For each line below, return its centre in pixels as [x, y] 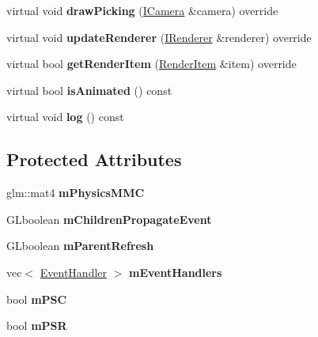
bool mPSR [37, 326]
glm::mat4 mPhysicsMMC [76, 193]
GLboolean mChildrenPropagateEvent [109, 219]
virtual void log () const [65, 117]
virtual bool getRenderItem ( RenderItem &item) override [151, 64]
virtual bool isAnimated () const [89, 90]
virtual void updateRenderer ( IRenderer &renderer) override [159, 37]
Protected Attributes [94, 159]
